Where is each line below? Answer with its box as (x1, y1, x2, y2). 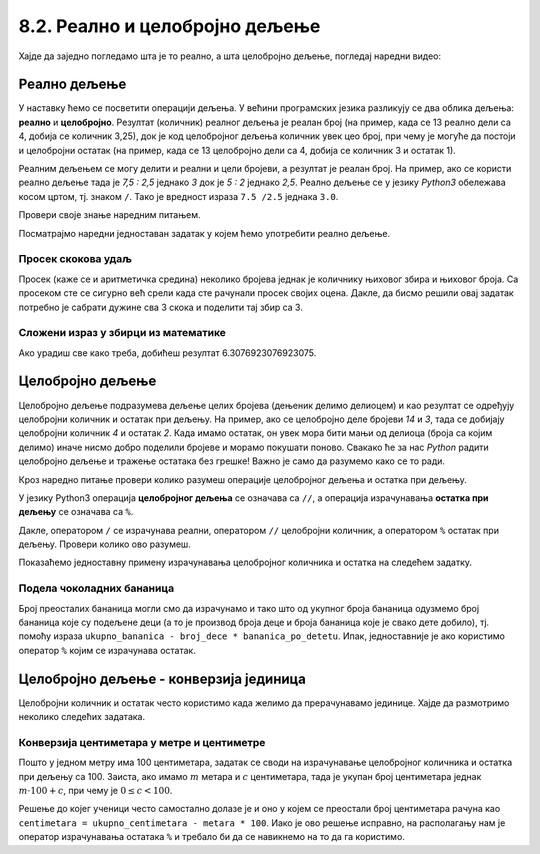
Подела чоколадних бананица (18, 581, 175, 595)
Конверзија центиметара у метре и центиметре (18, 735, 266, 749)
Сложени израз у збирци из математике (18, 326, 227, 340)
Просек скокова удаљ (18, 252, 133, 266)
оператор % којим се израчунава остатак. (18, 644, 197, 656)
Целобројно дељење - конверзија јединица (18, 670, 307, 687)
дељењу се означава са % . (18, 506, 134, 518)
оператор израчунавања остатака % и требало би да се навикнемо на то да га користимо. (18, 831, 405, 843)
